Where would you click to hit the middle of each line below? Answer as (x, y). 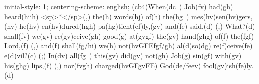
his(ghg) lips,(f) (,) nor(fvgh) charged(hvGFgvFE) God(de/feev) (103, 65)
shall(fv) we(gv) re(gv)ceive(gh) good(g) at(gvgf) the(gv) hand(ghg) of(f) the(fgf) (129, 36)
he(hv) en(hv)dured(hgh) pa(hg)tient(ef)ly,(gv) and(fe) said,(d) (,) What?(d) (137, 26)
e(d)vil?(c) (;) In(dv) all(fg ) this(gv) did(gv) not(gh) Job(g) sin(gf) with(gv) (123, 55)
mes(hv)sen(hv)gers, (222, 16)
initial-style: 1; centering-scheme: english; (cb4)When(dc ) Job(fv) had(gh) (119, 6)
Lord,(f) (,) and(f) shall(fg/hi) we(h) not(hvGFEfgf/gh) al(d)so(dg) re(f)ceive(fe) (128, 46)
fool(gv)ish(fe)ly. (228, 65)
